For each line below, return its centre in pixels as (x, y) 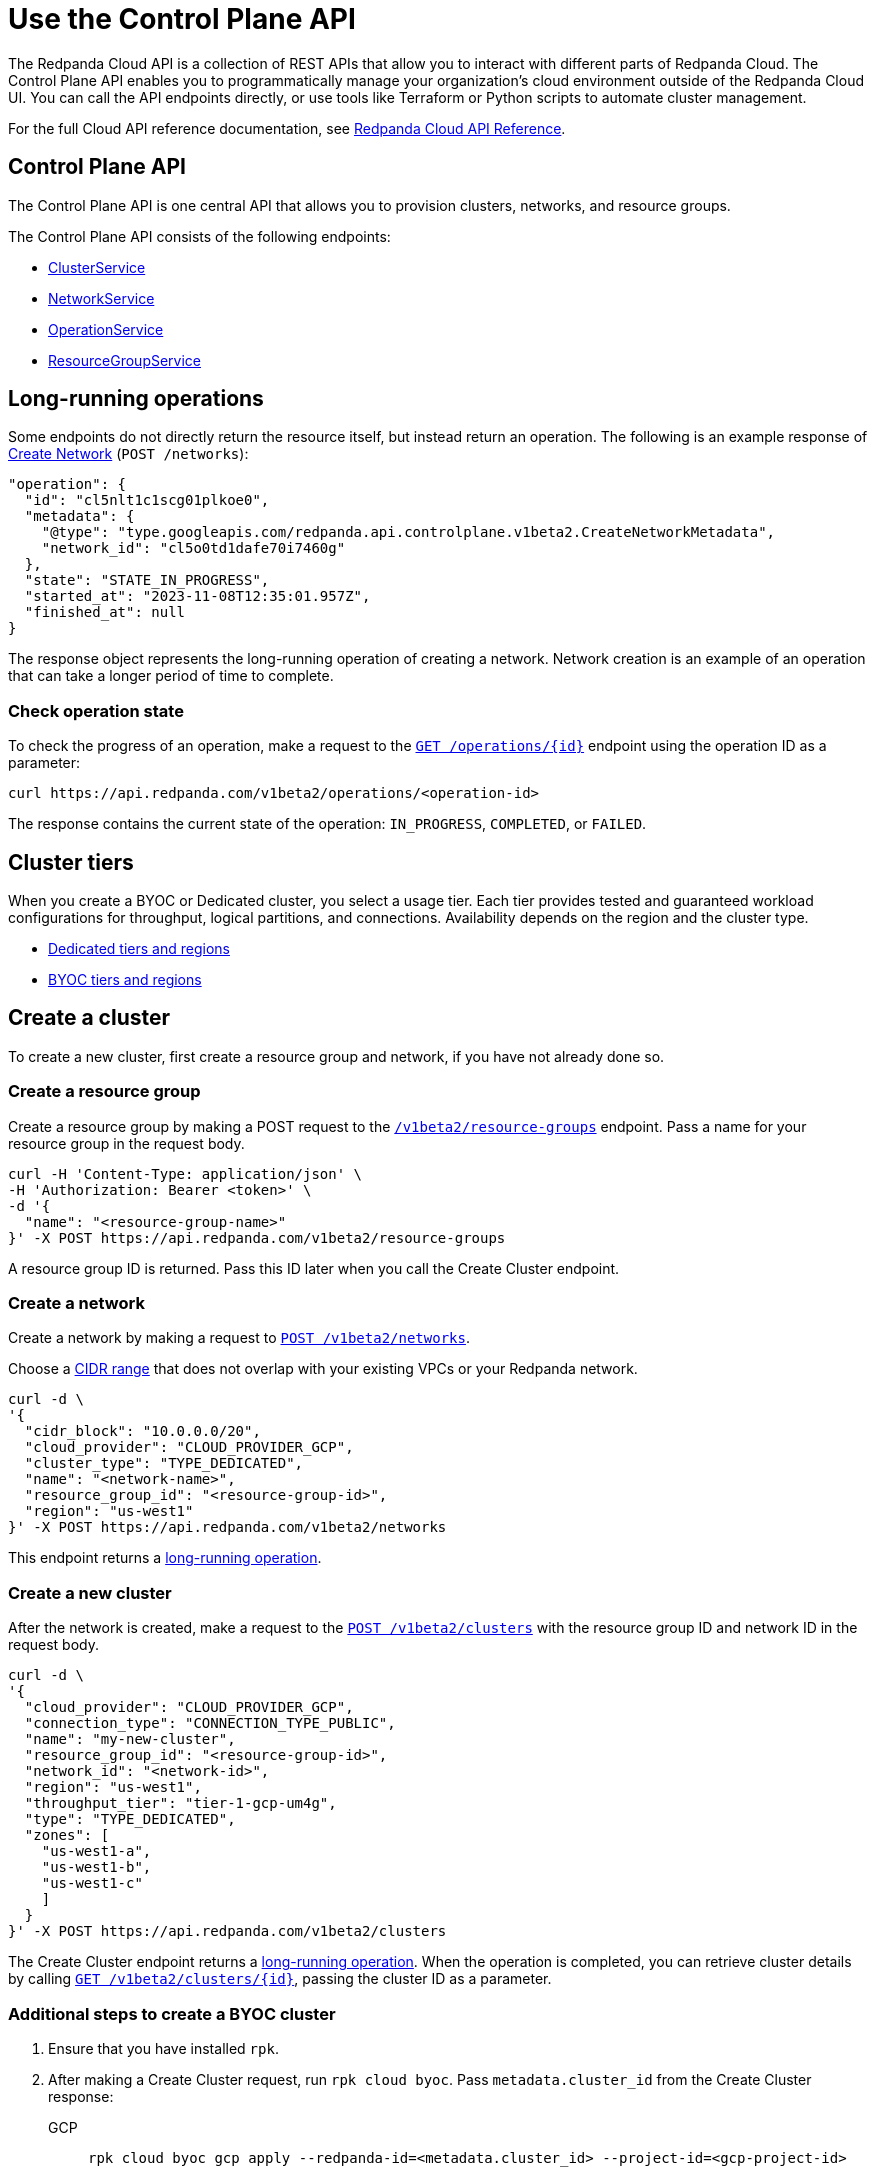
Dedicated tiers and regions (139, 949)
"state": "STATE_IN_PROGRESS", (147, 580)
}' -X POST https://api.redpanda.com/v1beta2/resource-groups (257, 1237)
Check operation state (96, 710)
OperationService (106, 329)
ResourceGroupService (125, 360)
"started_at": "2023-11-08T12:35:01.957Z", (197, 596)
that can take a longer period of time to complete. (171, 676)
